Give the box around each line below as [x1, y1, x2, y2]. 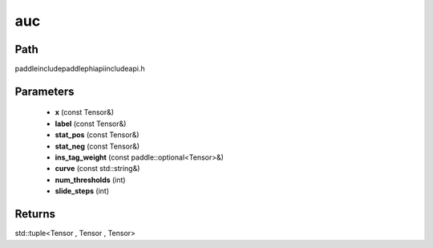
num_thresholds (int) [55, 175, 126, 185]
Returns [14, 207, 56, 221]
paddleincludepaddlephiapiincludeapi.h [14, 64, 145, 74]
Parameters [14, 84, 75, 98]
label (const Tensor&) [55, 119, 127, 128]
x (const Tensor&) [55, 108, 115, 117]
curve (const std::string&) [55, 164, 140, 173]
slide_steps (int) [55, 186, 110, 196]
